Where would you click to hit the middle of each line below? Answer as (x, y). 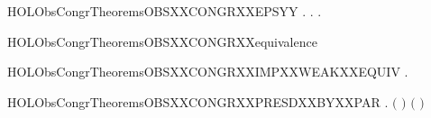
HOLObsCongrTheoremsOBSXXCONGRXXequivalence (162, 41)
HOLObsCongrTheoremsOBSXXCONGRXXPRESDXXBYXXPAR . (198, 101)
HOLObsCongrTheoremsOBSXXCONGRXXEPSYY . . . (165, 11)
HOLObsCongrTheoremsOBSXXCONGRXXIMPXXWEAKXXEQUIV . (208, 72)
